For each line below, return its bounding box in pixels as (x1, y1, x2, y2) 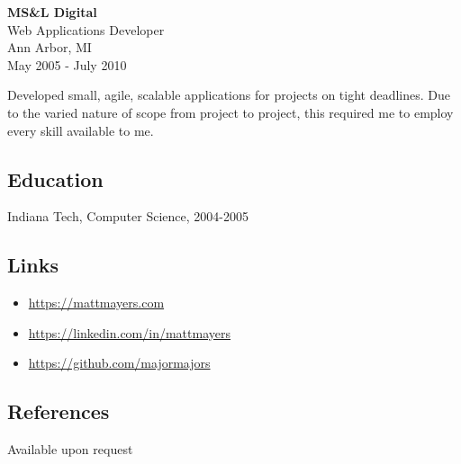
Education (7, 165, 104, 192)
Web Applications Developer (7, 20, 165, 39)
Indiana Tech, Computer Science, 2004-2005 (7, 207, 249, 226)
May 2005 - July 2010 (7, 55, 127, 74)
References (7, 397, 110, 425)
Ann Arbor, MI (7, 38, 92, 57)
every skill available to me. (7, 120, 154, 139)
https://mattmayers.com (28, 293, 165, 312)
